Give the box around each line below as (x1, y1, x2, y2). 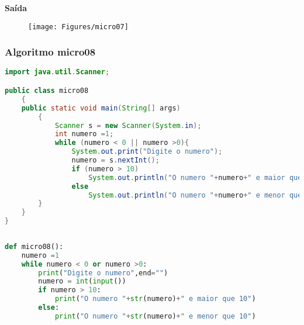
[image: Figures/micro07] (28, 22, 129, 31)
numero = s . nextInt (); (71, 156, 160, 164)
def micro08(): (5, 242, 64, 251)
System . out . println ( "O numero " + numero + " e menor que (88, 191, 302, 199)
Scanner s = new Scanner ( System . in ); (54, 121, 202, 130)
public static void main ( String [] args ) (21, 103, 181, 112)
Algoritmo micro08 (5, 44, 96, 59)
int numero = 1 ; (54, 130, 114, 139)
